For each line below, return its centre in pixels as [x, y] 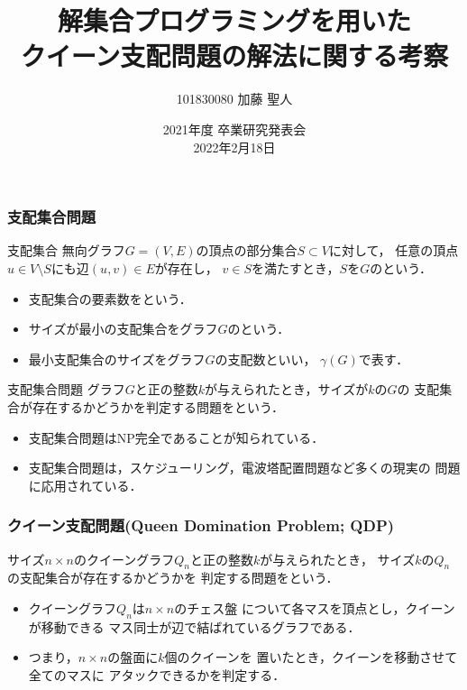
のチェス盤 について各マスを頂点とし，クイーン [315, 607]
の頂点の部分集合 [247, 250]
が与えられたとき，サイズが [286, 389]
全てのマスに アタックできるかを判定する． [157, 674]
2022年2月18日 [234, 147]
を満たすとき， [295, 267]
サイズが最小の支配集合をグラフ [123, 329]
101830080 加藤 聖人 [234, 99]
